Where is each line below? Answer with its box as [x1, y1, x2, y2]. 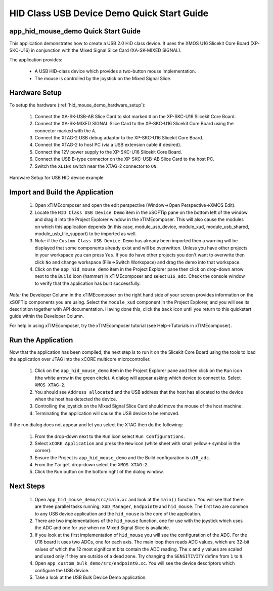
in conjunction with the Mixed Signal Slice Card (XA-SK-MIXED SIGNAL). [31, 47, 182, 53]
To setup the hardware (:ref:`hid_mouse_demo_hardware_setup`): [9, 102, 146, 108]
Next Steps [9, 482, 45, 491]
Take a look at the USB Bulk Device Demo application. [34, 574, 147, 580]
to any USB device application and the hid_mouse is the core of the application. [34, 510, 202, 516]
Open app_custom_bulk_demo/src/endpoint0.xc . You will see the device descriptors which [34, 560, 235, 566]
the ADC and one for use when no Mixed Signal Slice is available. [34, 525, 170, 531]
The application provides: [9, 56, 63, 63]
